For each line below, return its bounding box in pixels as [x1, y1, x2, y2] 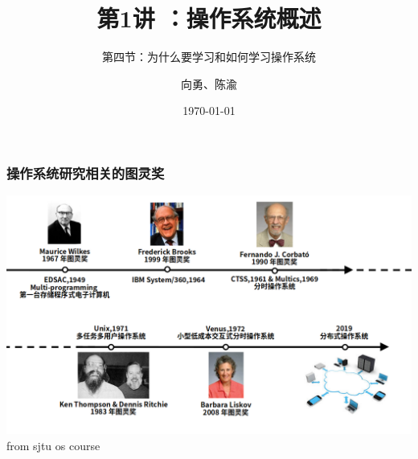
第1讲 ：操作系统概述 [96, 2, 322, 35]
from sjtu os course [6, 437, 100, 454]
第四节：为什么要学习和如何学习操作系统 [102, 48, 316, 65]
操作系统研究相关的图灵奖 [6, 162, 165, 182]
